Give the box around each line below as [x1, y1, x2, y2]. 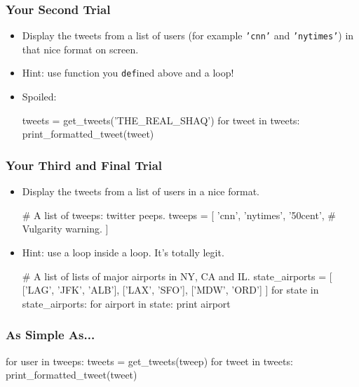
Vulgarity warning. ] [22, 221, 109, 236]
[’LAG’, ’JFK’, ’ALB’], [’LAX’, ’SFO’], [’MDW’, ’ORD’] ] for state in [22, 282, 319, 297]
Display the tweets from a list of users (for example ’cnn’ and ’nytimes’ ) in [22, 28, 354, 43]
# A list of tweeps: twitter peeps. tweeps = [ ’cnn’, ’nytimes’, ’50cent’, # [22, 207, 336, 222]
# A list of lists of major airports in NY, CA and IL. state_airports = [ [22, 268, 332, 283]
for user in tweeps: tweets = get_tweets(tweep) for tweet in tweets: [6, 353, 293, 368]
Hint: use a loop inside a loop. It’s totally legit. [22, 244, 224, 259]
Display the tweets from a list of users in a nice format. [22, 184, 260, 199]
